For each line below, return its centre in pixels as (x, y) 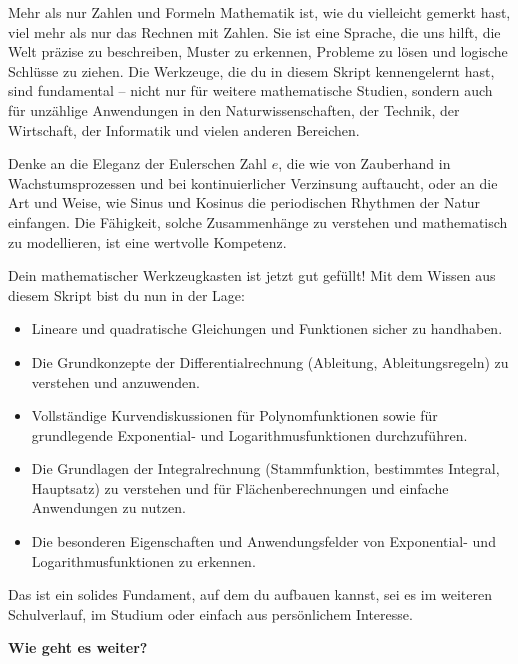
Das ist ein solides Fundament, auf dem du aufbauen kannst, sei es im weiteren (250, 594)
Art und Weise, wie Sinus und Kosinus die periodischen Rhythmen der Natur (244, 202)
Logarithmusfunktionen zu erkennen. (143, 560)
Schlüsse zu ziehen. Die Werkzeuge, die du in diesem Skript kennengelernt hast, (251, 70)
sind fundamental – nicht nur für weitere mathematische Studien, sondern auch (250, 90)
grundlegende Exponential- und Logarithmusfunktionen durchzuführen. (249, 434)
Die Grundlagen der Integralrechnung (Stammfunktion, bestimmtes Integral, (265, 468)
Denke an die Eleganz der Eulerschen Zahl (137, 163)
